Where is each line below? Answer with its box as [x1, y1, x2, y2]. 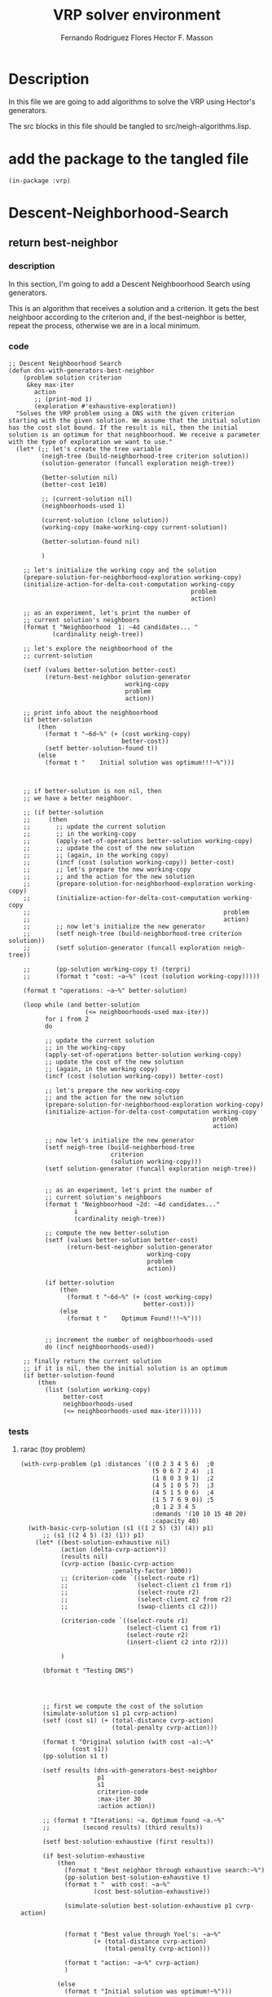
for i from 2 [44, 1015, 90, 1023]
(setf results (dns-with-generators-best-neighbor [42, 1767, 218, 1775]
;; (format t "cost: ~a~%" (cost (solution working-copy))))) [23, 972, 261, 981]
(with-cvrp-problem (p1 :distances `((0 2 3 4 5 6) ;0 [20, 1460, 214, 1468]
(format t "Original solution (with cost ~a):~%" [42, 1738, 214, 1746]
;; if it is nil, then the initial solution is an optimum [23, 1364, 228, 1372]
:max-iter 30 [97, 1795, 142, 1803]
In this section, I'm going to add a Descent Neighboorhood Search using [8, 279, 251, 288]
